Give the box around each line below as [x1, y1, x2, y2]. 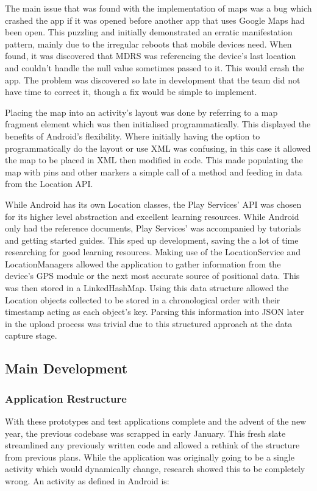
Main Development [5, 359, 128, 378]
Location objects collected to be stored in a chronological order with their [5, 293, 280, 306]
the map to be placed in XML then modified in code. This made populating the [5, 154, 303, 166]
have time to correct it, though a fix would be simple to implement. [5, 85, 257, 98]
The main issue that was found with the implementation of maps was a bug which [5, 2, 312, 14]
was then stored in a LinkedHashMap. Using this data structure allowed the [5, 281, 289, 294]
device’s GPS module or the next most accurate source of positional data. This [5, 269, 300, 282]
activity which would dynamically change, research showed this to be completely [5, 462, 305, 475]
